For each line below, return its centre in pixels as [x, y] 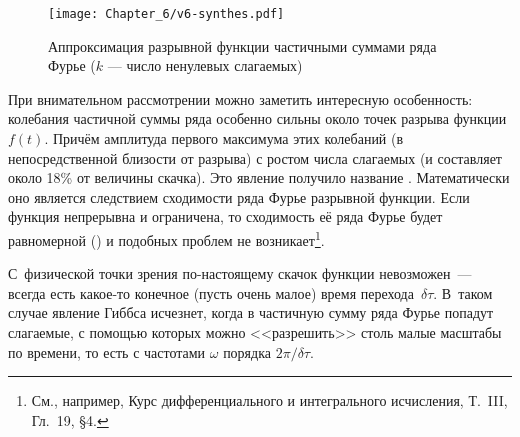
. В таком [463, 292]
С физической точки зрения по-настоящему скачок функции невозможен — [240, 273]
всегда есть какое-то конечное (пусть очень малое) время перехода [211, 292]
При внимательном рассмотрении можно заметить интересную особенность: [240, 98]
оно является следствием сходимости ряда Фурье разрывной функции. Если [239, 196]
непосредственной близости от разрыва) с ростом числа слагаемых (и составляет [255, 157]
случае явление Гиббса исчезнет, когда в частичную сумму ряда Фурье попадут [251, 312]
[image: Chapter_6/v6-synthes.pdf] [166, 14]
